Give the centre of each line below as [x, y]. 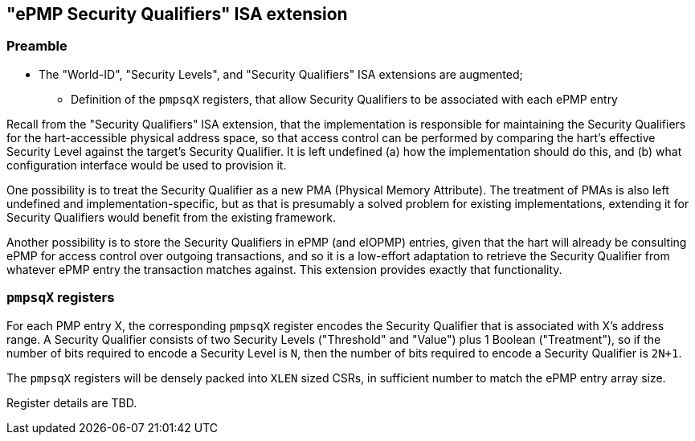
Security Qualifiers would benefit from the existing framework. [171, 217]
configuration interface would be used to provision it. [147, 165]
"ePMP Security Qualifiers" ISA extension [177, 14]
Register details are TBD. [72, 402]
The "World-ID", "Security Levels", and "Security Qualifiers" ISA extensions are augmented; [281, 74]
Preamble [37, 46]
